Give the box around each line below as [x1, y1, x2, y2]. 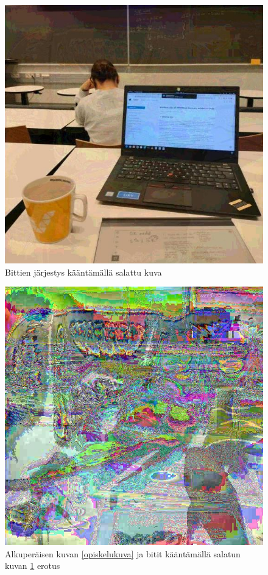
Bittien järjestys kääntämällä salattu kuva [5, 265, 162, 278]
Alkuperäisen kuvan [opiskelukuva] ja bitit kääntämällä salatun [5, 547, 241, 560]
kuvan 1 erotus [5, 559, 60, 572]
